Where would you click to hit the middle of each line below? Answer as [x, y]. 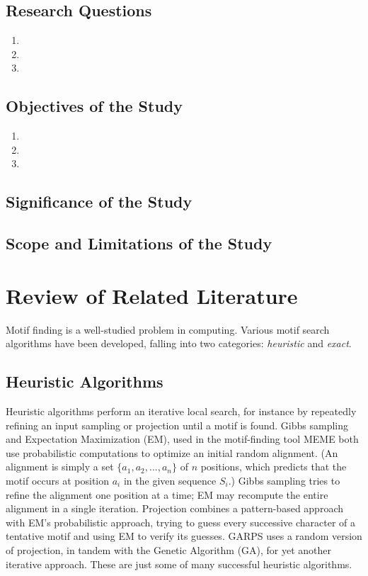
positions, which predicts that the [274, 467]
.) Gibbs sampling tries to [284, 481]
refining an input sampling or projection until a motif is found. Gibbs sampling [177, 425]
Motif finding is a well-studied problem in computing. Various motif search [168, 329]
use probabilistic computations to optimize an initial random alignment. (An [172, 452]
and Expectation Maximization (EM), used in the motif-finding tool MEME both [182, 439]
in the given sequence [170, 481]
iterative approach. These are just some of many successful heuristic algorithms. [179, 564]
